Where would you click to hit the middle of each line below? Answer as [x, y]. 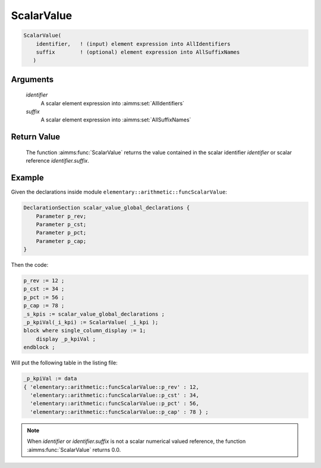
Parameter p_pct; [61, 233]
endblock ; [39, 347]
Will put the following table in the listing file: [64, 363]
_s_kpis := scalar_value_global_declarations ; [94, 314]
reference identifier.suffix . [57, 161]
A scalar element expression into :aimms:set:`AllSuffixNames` [116, 120]
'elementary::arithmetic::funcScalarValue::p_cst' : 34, [114, 395]
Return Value [36, 137]
